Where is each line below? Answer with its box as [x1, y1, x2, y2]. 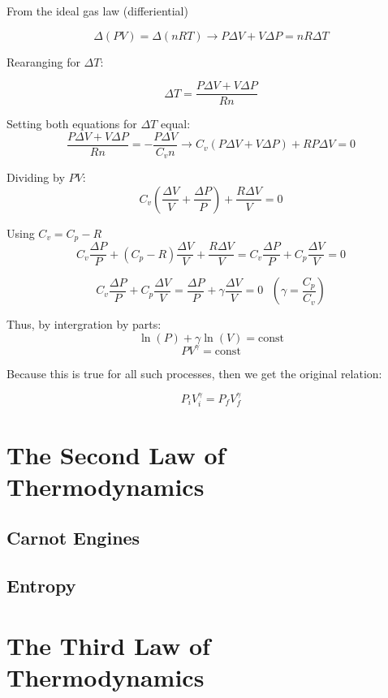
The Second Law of [6, 437, 226, 471]
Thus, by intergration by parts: [6, 316, 162, 333]
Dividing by [6, 169, 65, 186]
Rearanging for [6, 53, 80, 70]
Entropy [6, 573, 76, 598]
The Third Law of [6, 628, 210, 661]
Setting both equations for [6, 115, 137, 132]
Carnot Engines [6, 525, 140, 550]
